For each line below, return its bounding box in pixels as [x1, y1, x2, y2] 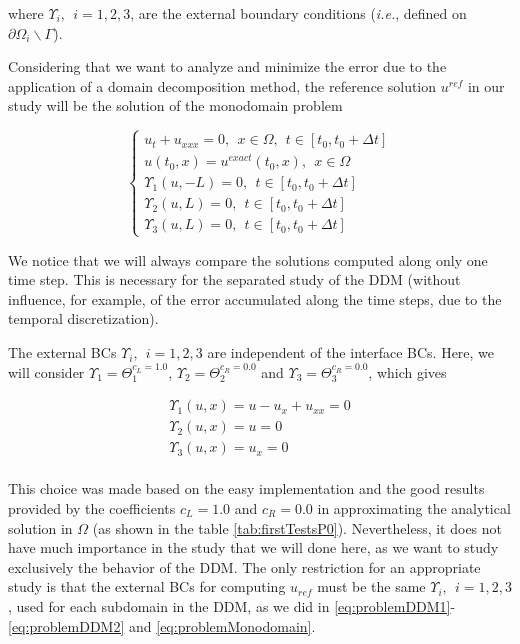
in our [467, 75, 505, 96]
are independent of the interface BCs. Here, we [207, 342, 495, 363]
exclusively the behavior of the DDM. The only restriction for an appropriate [8, 556, 481, 577]
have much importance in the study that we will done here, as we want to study [8, 537, 499, 558]
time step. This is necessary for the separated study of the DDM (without [8, 269, 461, 290]
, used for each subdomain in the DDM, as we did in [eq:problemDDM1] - [8, 595, 456, 616]
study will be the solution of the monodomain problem [8, 95, 343, 116]
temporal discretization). [8, 308, 159, 329]
